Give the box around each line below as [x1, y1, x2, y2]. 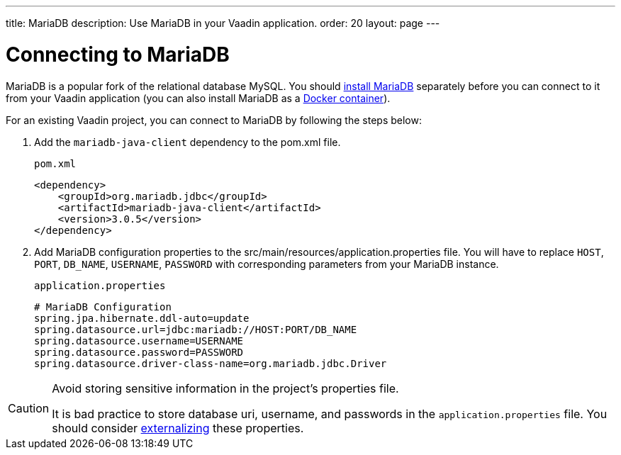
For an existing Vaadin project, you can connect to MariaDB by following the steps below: [6, 113, 422, 126]
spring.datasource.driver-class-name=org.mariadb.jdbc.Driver [34, 357, 387, 369]
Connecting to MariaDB [6, 42, 230, 67]
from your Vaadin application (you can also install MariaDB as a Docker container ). [6, 91, 391, 104]
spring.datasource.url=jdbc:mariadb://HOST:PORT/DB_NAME [34, 323, 357, 335]
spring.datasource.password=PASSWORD [34, 346, 244, 358]
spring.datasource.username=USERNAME [34, 335, 244, 347]
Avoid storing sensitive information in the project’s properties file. [52, 381, 399, 395]
